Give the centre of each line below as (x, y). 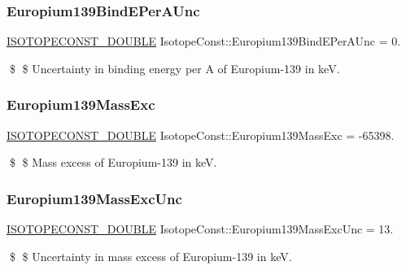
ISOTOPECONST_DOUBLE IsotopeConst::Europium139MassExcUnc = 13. (200, 229)
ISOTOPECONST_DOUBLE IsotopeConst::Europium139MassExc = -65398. (201, 135)
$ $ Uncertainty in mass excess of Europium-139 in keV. (151, 256)
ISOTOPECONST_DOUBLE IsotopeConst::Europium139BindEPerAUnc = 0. (204, 41)
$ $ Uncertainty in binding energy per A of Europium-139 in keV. (175, 68)
